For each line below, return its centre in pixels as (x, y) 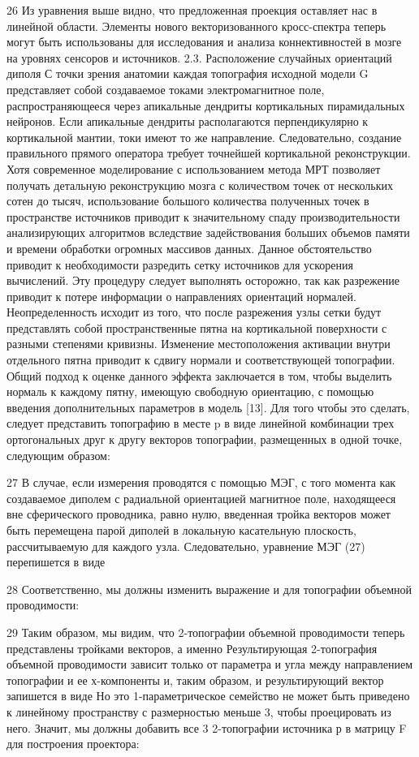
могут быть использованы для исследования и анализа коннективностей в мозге (204, 42)
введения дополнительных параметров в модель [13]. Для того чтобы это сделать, (208, 407)
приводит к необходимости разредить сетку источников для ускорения (180, 264)
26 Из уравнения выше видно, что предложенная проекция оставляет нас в (192, 10)
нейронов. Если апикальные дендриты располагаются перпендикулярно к (188, 121)
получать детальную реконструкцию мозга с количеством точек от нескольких (200, 185)
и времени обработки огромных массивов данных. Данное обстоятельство (189, 248)
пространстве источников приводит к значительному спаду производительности (203, 216)
